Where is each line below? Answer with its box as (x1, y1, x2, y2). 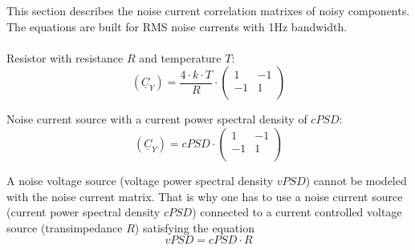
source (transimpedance (6, 219, 123, 236)
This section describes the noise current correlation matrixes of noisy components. (6, 2, 410, 18)
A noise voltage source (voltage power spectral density (6, 171, 274, 188)
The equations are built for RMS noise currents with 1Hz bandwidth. (6, 18, 348, 34)
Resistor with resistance (6, 49, 124, 66)
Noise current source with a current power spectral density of (6, 111, 307, 127)
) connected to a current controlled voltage (192, 204, 402, 220)
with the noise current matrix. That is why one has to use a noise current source (6, 187, 403, 204)
